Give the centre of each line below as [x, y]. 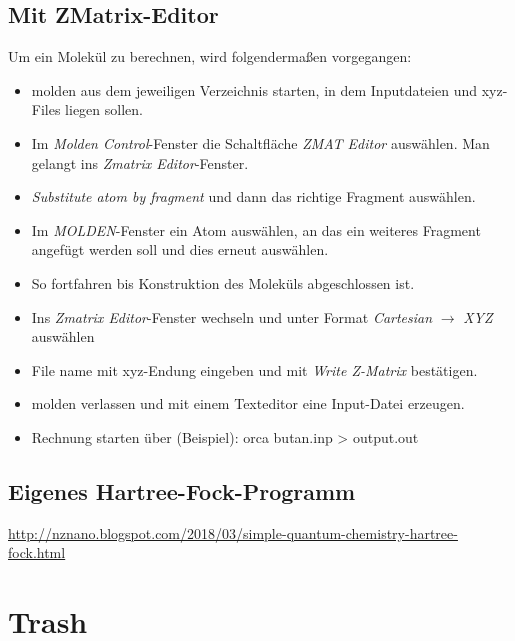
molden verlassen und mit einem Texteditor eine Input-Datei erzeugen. [248, 403]
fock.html [37, 552]
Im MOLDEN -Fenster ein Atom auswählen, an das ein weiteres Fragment [256, 229]
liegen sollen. [104, 109]
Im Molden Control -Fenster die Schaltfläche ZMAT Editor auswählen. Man [260, 142]
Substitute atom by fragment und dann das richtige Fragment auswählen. [253, 196]
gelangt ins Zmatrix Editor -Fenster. [140, 162]
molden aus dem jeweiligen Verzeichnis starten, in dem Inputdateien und [254, 89]
